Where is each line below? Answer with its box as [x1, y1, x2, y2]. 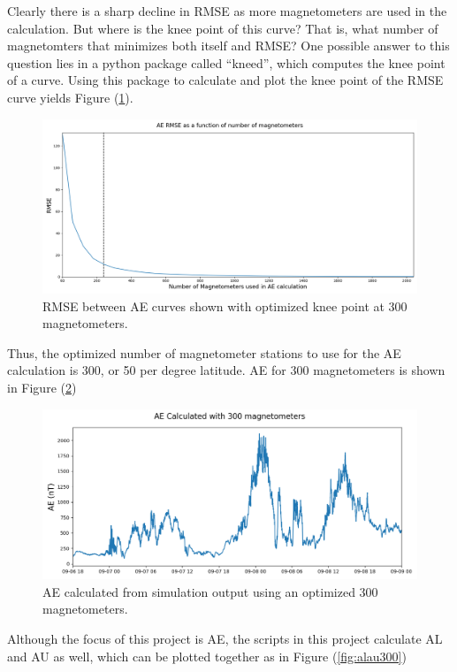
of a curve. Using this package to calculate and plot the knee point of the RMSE [7, 71, 444, 89]
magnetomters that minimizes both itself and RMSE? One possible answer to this [7, 36, 450, 55]
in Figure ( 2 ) [7, 378, 77, 397]
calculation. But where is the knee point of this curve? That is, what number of [7, 19, 438, 37]
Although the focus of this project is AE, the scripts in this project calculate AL [7, 629, 443, 647]
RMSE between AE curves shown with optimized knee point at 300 [42, 296, 407, 315]
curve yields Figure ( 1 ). [7, 88, 133, 106]
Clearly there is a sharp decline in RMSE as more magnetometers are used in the [7, 2, 447, 19]
